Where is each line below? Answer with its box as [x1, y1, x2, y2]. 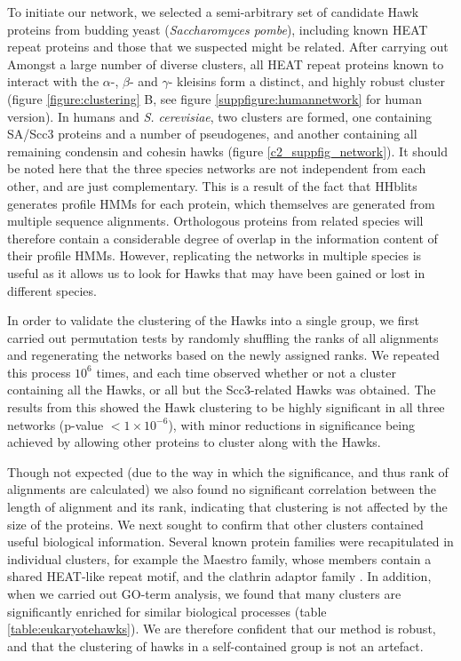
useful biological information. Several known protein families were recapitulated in [7, 532, 454, 551]
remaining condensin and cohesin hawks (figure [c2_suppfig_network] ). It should [7, 141, 449, 160]
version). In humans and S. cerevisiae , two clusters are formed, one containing [7, 107, 432, 125]
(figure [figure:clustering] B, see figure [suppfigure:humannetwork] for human [7, 89, 423, 108]
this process [7, 362, 71, 381]
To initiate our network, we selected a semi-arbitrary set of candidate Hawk [7, 3, 419, 20]
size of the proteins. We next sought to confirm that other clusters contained [7, 514, 424, 533]
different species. [7, 281, 97, 299]
